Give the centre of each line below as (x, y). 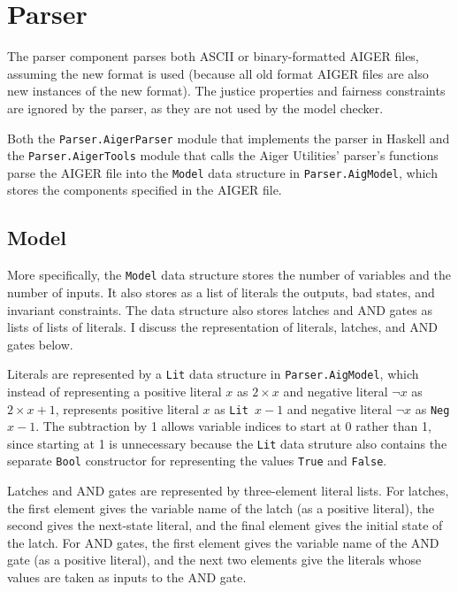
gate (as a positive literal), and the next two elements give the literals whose (214, 560)
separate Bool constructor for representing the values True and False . (197, 461)
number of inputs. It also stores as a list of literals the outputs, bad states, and (221, 292)
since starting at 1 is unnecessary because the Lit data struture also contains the (227, 443)
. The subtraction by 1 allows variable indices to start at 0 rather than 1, (233, 426)
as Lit (231, 408)
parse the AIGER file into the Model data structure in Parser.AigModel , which (222, 172)
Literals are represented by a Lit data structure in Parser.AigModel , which (213, 374)
